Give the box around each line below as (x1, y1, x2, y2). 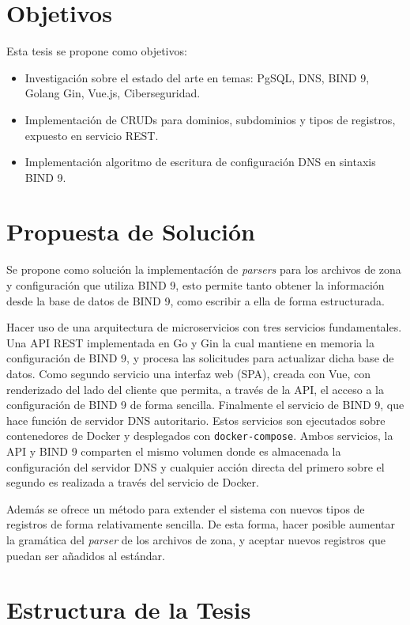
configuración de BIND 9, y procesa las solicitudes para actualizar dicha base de (6, 350, 394, 366)
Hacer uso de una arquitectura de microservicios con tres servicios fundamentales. (6, 319, 402, 335)
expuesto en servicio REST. (24, 127, 159, 143)
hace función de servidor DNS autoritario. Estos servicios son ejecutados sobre (6, 411, 386, 428)
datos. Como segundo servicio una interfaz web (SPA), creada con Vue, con (6, 365, 371, 381)
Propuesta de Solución (6, 215, 255, 248)
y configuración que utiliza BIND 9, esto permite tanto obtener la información (6, 277, 385, 293)
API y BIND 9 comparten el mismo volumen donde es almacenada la (6, 443, 341, 459)
